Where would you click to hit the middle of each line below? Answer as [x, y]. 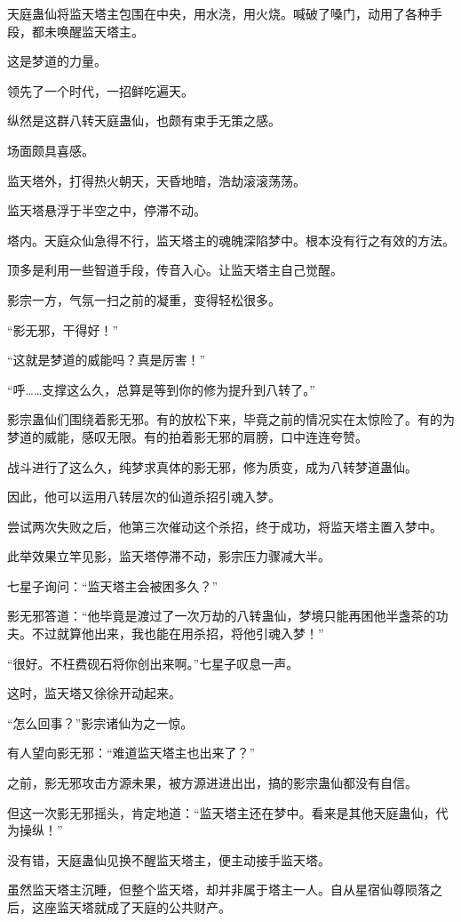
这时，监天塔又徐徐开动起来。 [94, 693]
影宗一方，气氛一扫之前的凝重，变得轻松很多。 [144, 299]
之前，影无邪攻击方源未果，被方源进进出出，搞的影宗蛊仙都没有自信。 [212, 783]
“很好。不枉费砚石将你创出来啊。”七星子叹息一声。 [153, 663]
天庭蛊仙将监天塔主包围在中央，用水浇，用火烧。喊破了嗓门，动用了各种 [219, 13]
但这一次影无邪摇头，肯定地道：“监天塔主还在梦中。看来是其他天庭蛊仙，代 [228, 812]
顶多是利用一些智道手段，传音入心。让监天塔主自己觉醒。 [175, 270]
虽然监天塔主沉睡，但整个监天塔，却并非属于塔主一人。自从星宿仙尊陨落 [219, 890]
